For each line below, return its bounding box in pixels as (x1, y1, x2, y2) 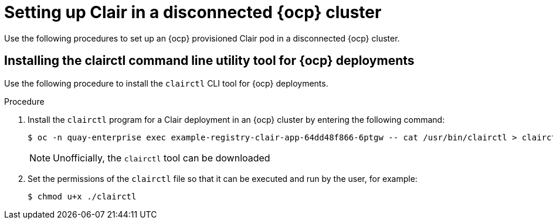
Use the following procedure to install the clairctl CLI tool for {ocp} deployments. (4, 78, 328, 88)
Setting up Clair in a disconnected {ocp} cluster (4, 2, 382, 22)
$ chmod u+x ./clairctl (28, 191, 137, 201)
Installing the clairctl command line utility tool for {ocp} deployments (4, 53, 415, 68)
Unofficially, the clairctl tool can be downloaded (53, 151, 270, 164)
